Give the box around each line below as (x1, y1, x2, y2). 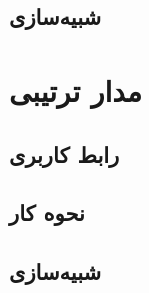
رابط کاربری (9, 138, 120, 169)
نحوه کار (9, 197, 85, 228)
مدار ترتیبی (9, 69, 142, 110)
